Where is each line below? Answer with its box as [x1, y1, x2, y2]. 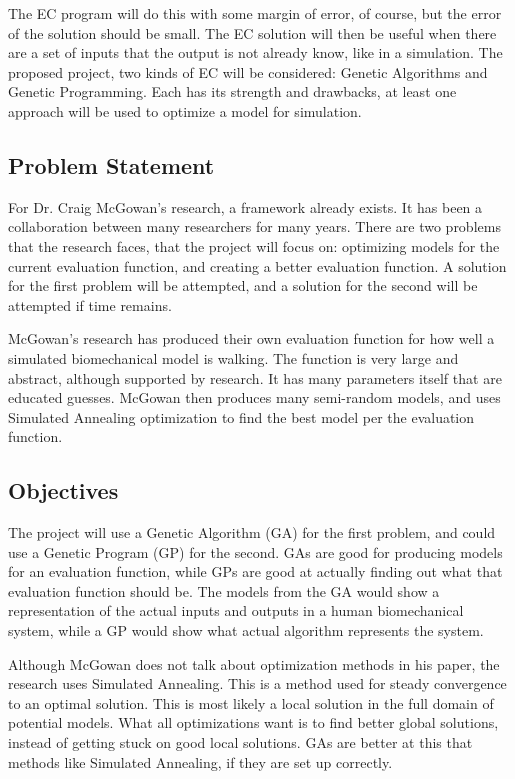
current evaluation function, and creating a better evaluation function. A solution [8, 255, 507, 276]
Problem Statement [8, 149, 215, 180]
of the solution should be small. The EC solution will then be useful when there [8, 22, 497, 43]
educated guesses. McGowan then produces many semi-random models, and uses [8, 387, 501, 408]
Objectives [8, 475, 119, 506]
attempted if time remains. [8, 294, 172, 315]
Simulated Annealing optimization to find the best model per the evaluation [8, 406, 475, 427]
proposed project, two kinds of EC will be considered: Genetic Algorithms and [8, 61, 488, 82]
